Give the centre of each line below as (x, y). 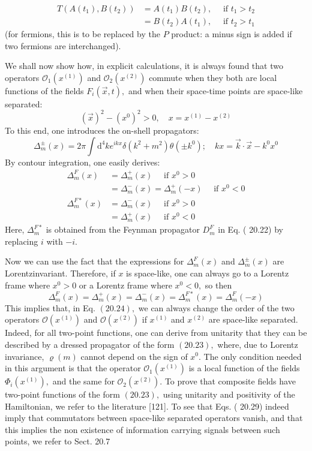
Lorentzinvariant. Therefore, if (60, 273)
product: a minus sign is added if (232, 34)
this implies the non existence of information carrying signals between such (142, 429)
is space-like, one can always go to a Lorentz (208, 273)
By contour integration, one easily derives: (82, 162)
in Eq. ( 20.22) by (250, 229)
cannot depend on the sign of (134, 356)
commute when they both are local (213, 77)
